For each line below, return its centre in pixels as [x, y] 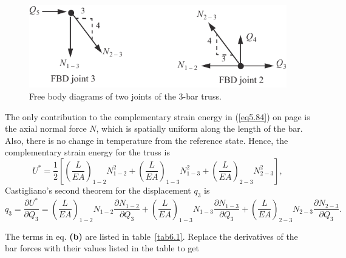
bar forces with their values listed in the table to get [102, 248]
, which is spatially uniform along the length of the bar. [199, 128]
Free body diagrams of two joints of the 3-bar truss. [125, 96]
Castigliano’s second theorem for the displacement [98, 190]
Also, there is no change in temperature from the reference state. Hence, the [147, 140]
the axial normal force [46, 128]
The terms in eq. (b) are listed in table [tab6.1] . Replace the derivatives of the [151, 236]
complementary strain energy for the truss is [87, 152]
